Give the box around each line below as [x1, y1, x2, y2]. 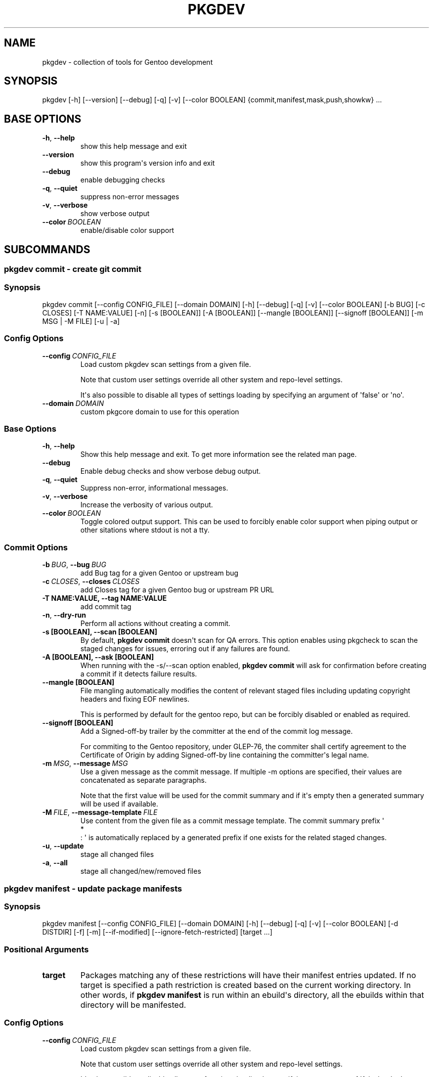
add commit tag [80, 602, 131, 611]
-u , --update [42, 842, 84, 851]
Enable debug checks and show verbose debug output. [80, 467, 261, 476]
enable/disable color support [80, 226, 174, 235]
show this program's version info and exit [80, 159, 215, 168]
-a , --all [42, 858, 68, 867]
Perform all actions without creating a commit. [80, 619, 231, 628]
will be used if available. [80, 800, 159, 808]
